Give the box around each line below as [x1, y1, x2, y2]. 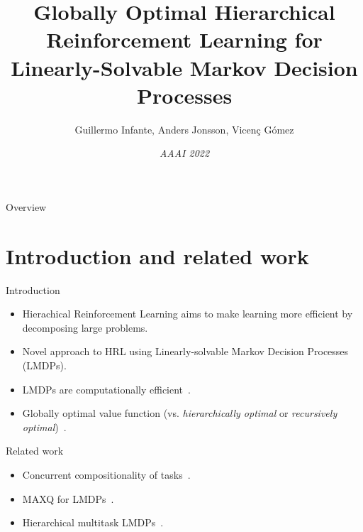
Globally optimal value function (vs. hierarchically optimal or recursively [22, 406, 337, 420]
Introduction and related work [6, 241, 309, 270]
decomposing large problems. [22, 320, 148, 335]
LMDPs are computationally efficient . [22, 381, 191, 396]
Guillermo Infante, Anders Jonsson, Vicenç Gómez [74, 121, 294, 136]
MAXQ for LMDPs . [22, 491, 114, 506]
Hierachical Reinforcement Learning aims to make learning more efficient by [22, 306, 353, 321]
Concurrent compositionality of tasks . [22, 467, 191, 482]
